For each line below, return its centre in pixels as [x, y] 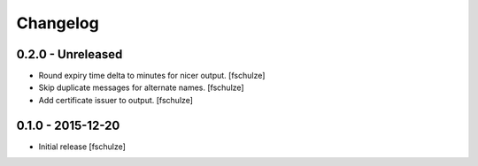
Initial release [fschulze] [82, 147]
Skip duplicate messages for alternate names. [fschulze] [141, 87]
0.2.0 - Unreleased [69, 54]
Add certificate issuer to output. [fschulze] [116, 100]
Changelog [58, 23]
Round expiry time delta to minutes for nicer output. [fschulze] [152, 76]
